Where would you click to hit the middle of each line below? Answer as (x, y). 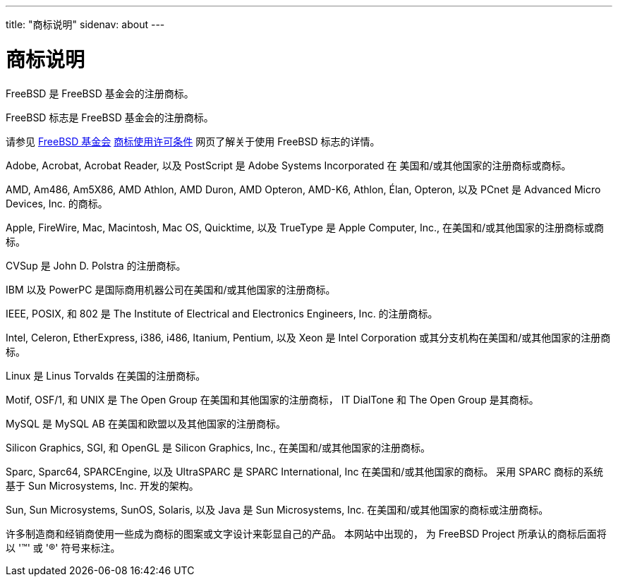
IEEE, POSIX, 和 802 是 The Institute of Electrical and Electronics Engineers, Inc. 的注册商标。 (222, 313)
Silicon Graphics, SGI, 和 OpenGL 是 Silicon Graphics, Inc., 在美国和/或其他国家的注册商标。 (218, 447)
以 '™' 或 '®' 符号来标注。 (63, 547)
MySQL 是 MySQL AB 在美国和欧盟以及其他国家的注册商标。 (146, 423)
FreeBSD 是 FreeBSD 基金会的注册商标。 (100, 93)
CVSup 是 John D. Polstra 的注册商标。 (96, 265)
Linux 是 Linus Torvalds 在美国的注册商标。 (106, 375)
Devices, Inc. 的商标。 (57, 203)
